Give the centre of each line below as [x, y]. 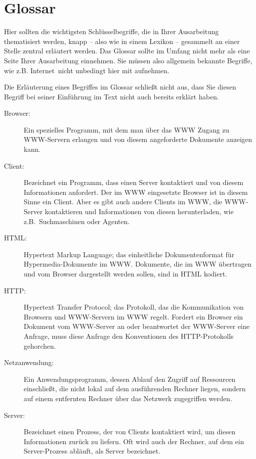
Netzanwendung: [29, 362]
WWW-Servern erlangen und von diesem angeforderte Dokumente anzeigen [138, 139]
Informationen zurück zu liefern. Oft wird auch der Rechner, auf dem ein [134, 441]
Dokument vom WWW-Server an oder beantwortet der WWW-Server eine [137, 326]
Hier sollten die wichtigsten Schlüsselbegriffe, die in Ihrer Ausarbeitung [111, 31]
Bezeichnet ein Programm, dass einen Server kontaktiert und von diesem [134, 182]
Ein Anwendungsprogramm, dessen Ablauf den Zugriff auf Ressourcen [130, 379]
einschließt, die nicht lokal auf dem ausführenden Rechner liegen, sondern [135, 389]
